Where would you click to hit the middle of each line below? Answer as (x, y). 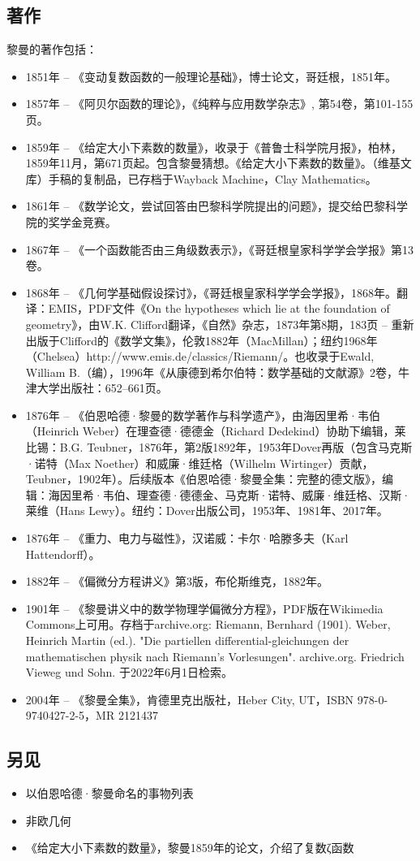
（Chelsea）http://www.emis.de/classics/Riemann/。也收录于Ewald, (200, 356)
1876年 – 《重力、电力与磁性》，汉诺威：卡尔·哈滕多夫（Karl (187, 538)
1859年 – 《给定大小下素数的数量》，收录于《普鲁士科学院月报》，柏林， (214, 147)
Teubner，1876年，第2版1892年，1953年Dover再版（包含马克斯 (250, 447)
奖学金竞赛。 (82, 221)
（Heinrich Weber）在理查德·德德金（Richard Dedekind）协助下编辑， (210, 431)
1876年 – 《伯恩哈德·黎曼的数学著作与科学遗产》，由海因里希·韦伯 (203, 415)
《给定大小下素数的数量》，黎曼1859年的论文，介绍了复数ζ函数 (190, 848)
